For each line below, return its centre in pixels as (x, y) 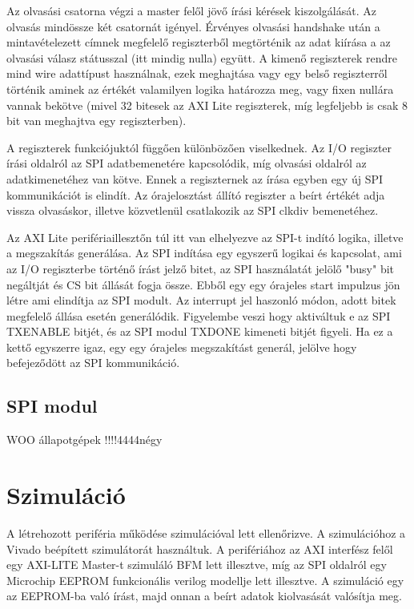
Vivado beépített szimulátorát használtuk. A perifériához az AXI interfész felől (200, 549)
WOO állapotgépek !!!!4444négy (84, 440)
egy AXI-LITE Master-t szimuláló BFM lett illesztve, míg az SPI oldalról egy (197, 565)
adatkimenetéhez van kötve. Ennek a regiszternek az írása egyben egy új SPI (195, 178)
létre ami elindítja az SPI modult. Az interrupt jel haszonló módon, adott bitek (201, 300)
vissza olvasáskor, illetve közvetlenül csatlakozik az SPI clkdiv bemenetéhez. (193, 210)
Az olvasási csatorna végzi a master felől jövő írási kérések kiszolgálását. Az (191, 10)
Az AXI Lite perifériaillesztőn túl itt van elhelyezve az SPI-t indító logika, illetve (205, 237)
